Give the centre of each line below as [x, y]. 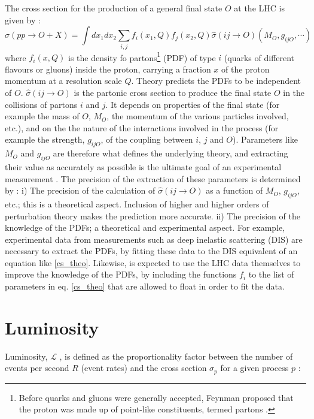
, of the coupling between [147, 139]
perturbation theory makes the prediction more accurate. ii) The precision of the [153, 215]
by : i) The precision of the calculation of [80, 190]
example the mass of [42, 116]
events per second [37, 368]
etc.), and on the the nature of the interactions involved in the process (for [142, 127]
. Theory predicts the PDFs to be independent [216, 81]
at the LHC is [259, 8]
